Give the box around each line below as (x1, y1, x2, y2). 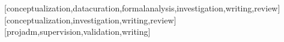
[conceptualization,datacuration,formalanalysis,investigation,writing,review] (4, 2, 280, 14)
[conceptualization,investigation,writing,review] (4, 13, 177, 26)
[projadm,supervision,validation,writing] (4, 25, 151, 38)
